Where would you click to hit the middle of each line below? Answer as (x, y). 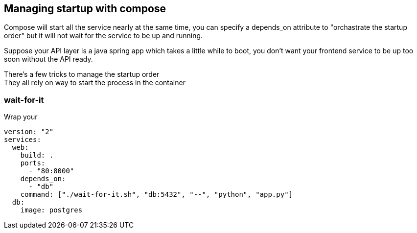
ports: (33, 163)
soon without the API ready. (48, 59)
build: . (37, 155)
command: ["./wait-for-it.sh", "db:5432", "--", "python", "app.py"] (157, 195)
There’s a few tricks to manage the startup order (82, 74)
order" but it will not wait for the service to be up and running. (104, 36)
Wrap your (21, 117)
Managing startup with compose (85, 9)
